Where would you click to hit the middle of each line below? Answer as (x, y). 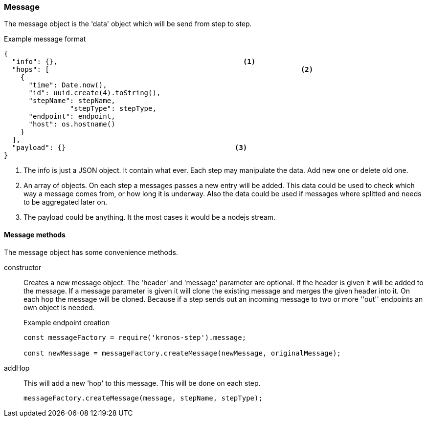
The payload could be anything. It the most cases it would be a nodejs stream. (149, 217)
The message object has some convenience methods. (91, 252)
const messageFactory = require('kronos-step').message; (135, 337)
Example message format (45, 39)
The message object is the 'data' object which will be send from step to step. (128, 24)
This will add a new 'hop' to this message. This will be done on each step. (142, 383)
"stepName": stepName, (72, 101)
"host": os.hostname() (72, 124)
